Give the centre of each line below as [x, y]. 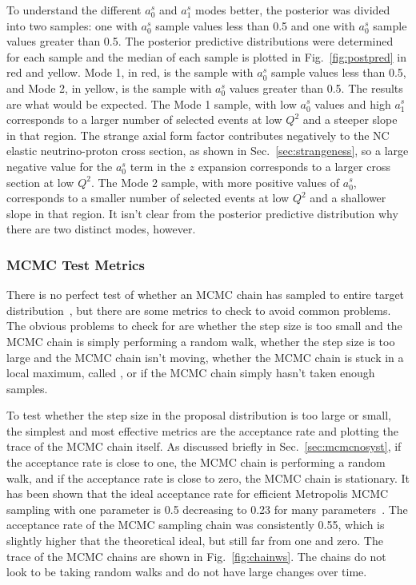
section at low [40, 182]
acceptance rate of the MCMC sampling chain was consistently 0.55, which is [196, 525]
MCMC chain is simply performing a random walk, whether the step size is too [201, 341]
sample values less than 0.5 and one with [255, 25]
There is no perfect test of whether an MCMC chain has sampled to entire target [206, 294]
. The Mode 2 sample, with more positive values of [215, 182]
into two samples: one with [72, 25]
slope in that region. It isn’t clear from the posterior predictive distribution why [202, 213]
